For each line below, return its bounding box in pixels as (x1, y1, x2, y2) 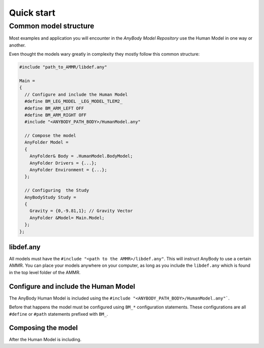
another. (9, 42, 26, 48)
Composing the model (9, 324, 78, 332)
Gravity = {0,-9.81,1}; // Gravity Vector (29, 208, 133, 214)
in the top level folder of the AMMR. (9, 269, 81, 275)
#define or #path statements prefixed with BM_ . (9, 311, 108, 317)
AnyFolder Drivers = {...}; (29, 160, 97, 166)
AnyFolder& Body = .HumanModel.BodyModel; (29, 153, 133, 159)
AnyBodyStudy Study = (24, 194, 77, 200)
